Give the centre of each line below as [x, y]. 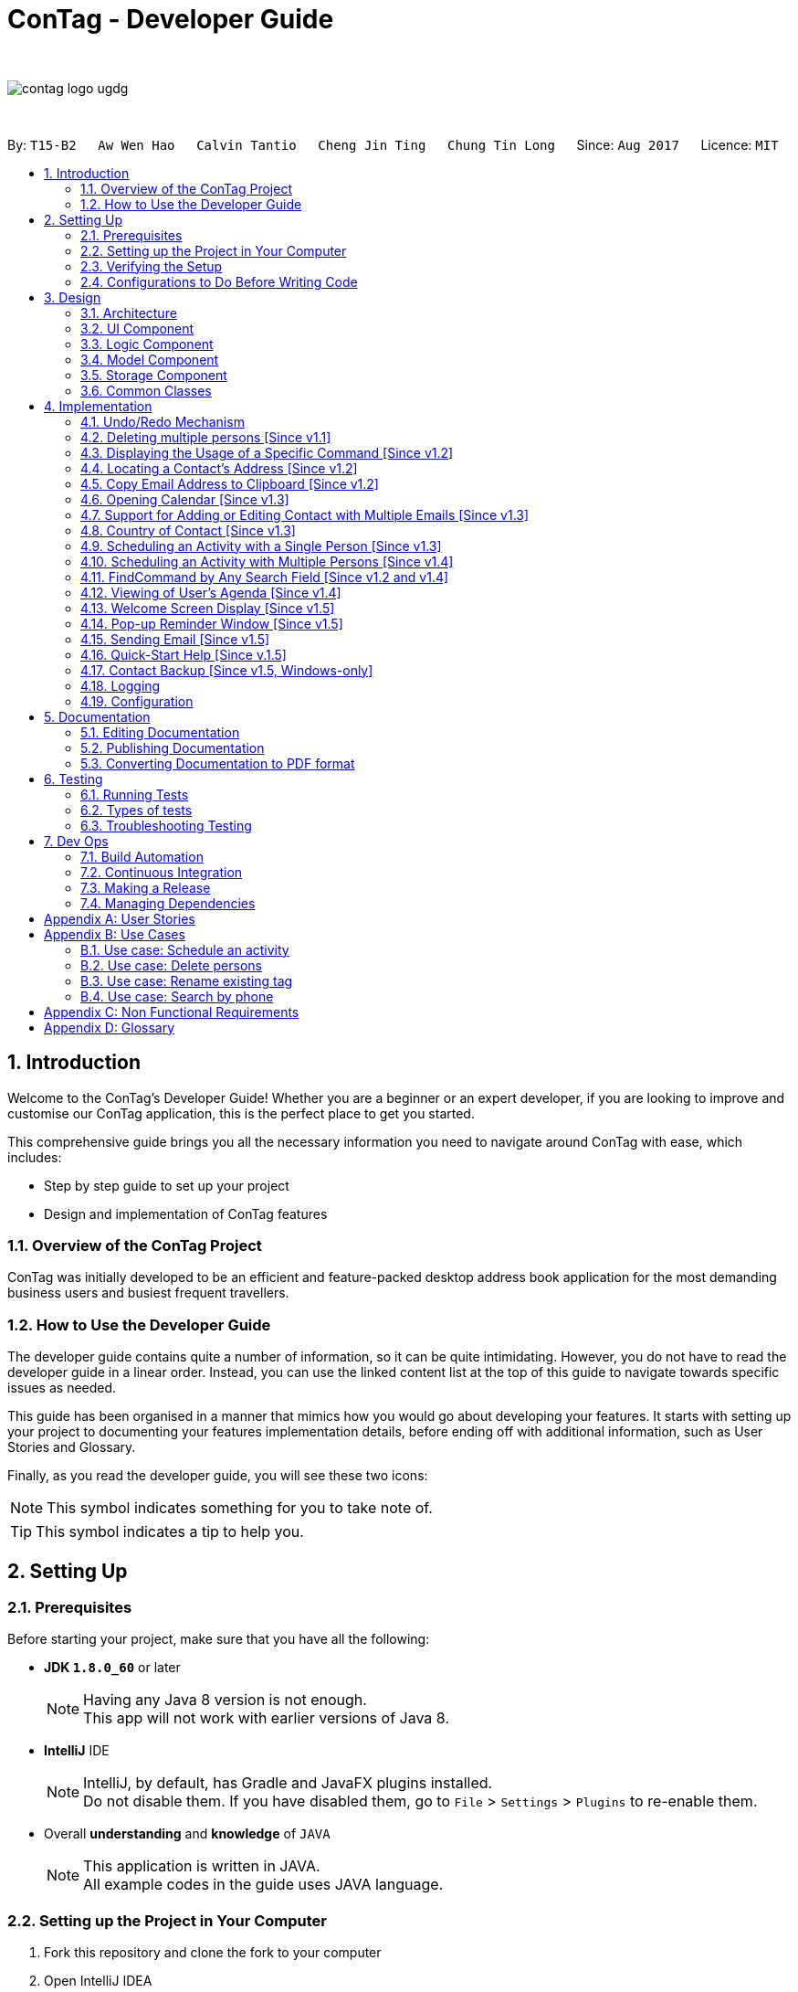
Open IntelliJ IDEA [98, 1981]
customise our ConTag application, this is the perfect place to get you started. [241, 1113]
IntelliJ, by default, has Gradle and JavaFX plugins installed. [288, 1783]
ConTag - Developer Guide [171, 19]
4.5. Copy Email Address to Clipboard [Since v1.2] [230, 483]
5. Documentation [97, 716]
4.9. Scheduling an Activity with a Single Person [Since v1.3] [261, 546]
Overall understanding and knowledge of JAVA [187, 1834]
